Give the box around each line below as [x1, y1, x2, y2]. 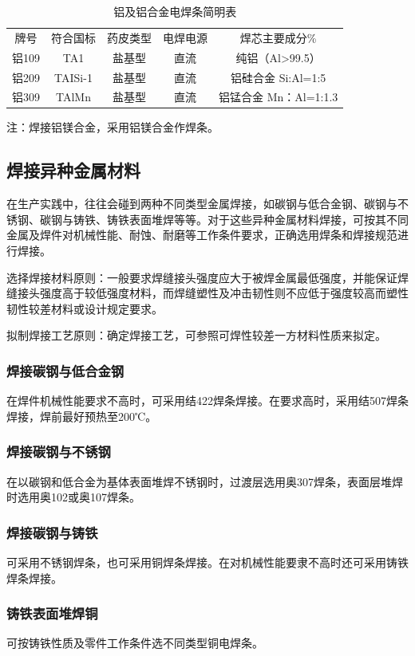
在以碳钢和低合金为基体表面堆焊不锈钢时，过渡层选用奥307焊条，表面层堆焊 [6, 473, 403, 489]
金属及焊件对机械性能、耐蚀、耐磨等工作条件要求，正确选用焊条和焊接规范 [6, 226, 397, 243]
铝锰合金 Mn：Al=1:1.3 [219, 88, 338, 105]
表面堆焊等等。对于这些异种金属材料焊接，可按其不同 [128, 210, 409, 227]
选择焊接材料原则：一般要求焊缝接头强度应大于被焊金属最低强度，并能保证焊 [6, 269, 409, 285]
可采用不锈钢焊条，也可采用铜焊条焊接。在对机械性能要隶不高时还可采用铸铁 [6, 554, 409, 571]
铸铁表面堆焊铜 [6, 603, 98, 623]
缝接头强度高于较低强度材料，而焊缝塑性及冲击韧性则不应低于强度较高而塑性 [6, 285, 409, 301]
